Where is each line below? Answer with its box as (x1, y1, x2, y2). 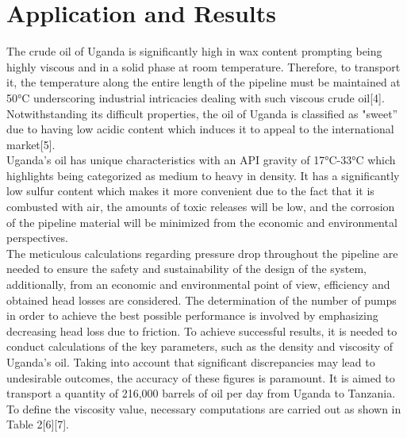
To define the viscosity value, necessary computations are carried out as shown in (6, 400, 401, 417)
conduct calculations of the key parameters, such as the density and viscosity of (6, 338, 394, 355)
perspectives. (6, 229, 68, 246)
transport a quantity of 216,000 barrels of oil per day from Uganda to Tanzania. (6, 385, 396, 401)
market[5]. (6, 136, 56, 152)
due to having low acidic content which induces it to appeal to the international (6, 121, 394, 137)
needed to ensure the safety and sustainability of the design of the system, (6, 260, 367, 277)
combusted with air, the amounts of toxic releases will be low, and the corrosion (6, 198, 395, 215)
